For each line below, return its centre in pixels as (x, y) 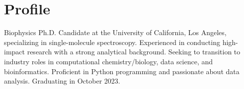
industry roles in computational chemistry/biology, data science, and (109, 61)
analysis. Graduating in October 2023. (62, 81)
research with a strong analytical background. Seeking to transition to (134, 52)
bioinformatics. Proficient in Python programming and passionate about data (122, 71)
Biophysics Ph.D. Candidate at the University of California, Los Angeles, (115, 32)
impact (14, 52)
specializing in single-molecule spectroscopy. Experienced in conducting (112, 42)
